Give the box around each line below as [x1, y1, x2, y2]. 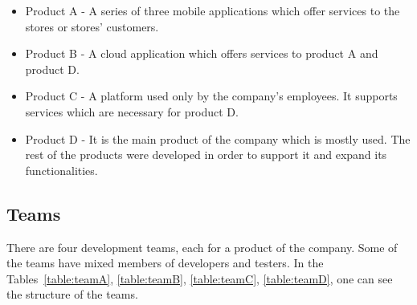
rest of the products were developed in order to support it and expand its [25, 146, 387, 163]
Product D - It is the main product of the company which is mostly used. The [25, 130, 411, 147]
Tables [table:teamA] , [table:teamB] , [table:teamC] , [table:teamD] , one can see [6, 270, 393, 287]
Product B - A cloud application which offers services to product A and [25, 45, 378, 62]
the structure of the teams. [6, 286, 138, 303]
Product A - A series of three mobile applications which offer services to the [25, 2, 400, 18]
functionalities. [25, 161, 98, 178]
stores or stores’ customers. [25, 18, 159, 35]
